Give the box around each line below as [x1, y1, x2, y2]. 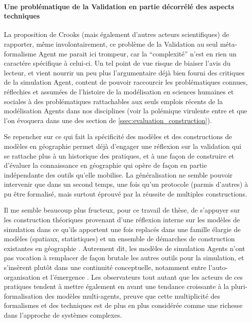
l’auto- [208, 262, 228, 272]
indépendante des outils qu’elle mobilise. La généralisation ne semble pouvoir [4, 169, 233, 179]
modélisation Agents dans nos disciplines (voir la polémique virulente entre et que [4, 106, 248, 116]
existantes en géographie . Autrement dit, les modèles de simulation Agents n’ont [4, 243, 245, 253]
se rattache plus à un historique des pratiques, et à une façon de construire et [4, 150, 235, 161]
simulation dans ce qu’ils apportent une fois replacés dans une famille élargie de [4, 224, 241, 234]
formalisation [4, 290, 43, 301]
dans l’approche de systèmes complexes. [4, 310, 122, 320]
